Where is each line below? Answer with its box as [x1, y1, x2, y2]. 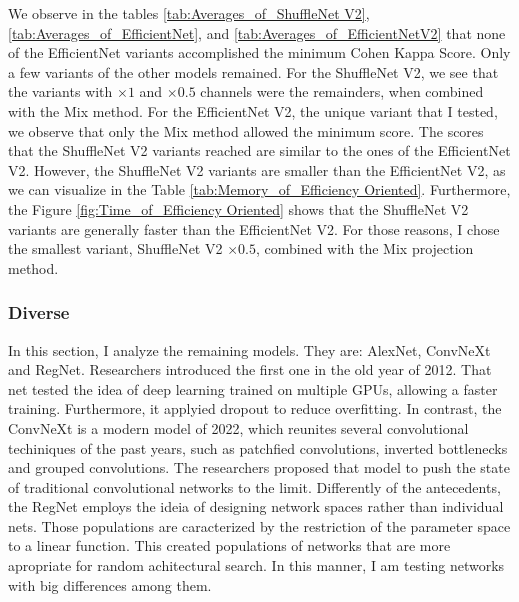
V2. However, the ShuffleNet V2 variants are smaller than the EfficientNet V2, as [8, 159, 506, 180]
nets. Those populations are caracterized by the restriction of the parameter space [8, 515, 511, 536]
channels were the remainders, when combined [200, 81, 484, 102]
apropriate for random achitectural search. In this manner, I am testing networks [8, 555, 505, 576]
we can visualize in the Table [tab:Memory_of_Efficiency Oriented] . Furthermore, [8, 179, 511, 200]
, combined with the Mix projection [255, 238, 474, 259]
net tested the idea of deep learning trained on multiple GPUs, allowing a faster [8, 378, 498, 399]
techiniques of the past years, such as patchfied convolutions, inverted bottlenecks [8, 437, 508, 458]
